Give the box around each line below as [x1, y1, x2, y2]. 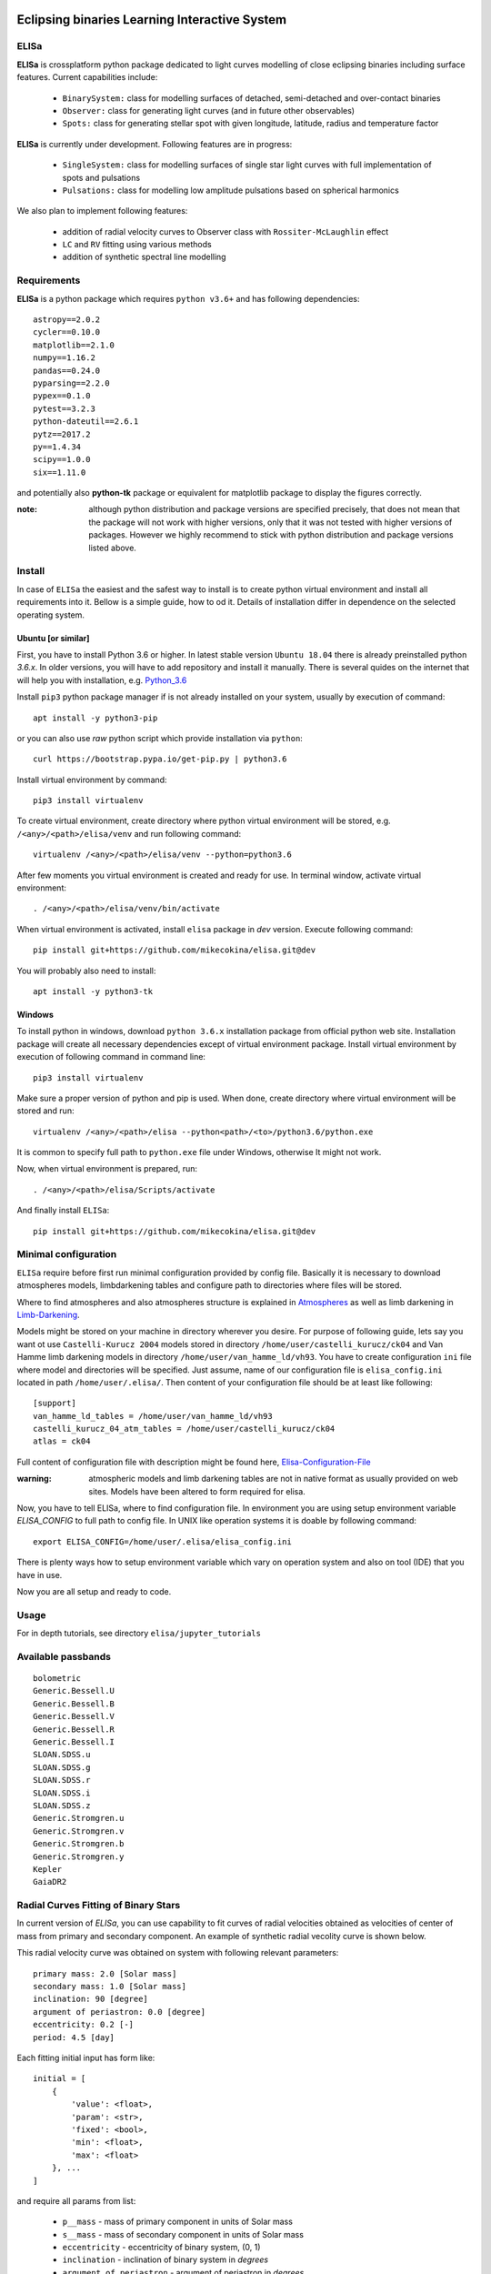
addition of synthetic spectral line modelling [62, 251, 226, 263]
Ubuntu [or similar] [16, 632, 90, 643]
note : [16, 504, 38, 515]
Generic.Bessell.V [33, 1711, 115, 1722]
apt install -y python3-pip [33, 712, 158, 723]
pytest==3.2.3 [33, 403, 95, 414]
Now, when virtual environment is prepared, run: [16, 1163, 198, 1174]
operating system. [16, 609, 85, 620]
